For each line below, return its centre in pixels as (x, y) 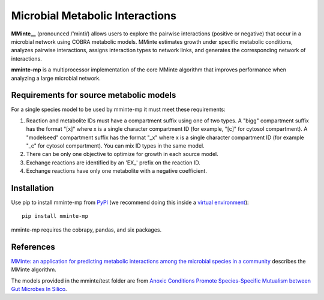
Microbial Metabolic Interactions (94, 16)
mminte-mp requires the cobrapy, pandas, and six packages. (86, 229)
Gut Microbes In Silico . (39, 289)
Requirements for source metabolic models (94, 95)
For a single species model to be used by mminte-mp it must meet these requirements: (118, 109)
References (33, 247)
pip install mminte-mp (55, 216)
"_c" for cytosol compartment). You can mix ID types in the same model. (115, 145)
